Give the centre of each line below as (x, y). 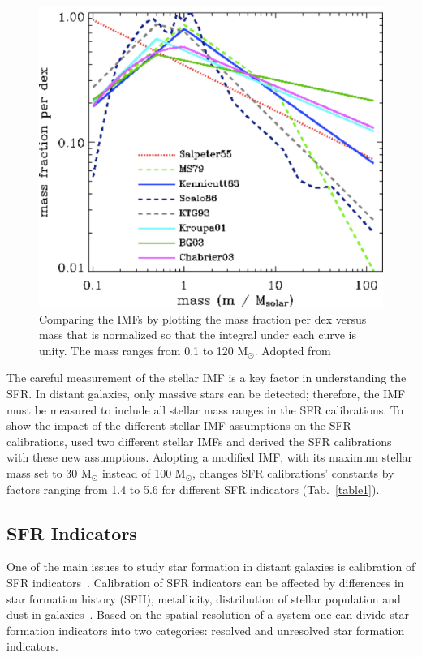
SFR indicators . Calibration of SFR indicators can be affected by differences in (205, 582)
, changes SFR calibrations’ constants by (293, 472)
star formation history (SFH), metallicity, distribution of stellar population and (204, 598)
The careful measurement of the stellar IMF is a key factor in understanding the (207, 378)
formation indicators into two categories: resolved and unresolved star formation (206, 630)
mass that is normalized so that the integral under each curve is (198, 335)
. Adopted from (293, 350)
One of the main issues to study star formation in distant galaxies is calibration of (211, 567)
